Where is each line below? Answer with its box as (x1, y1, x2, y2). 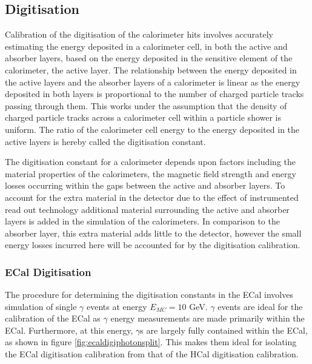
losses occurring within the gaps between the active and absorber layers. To (5, 179, 285, 192)
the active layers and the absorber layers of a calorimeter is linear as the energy (5, 75, 300, 88)
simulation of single (5, 300, 77, 312)
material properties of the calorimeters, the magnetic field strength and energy (5, 167, 296, 180)
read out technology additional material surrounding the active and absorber (5, 203, 290, 215)
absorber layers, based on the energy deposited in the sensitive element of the (5, 52, 293, 64)
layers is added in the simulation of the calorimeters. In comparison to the (5, 215, 280, 227)
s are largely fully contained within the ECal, (140, 323, 308, 336)
